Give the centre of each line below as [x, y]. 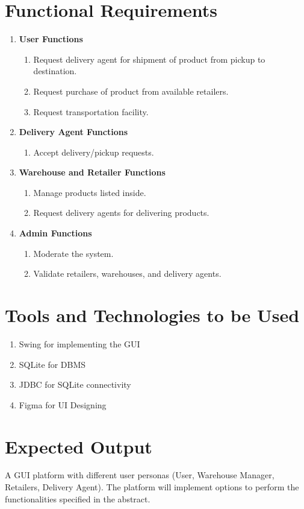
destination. [55, 71]
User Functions [51, 39]
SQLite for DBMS [52, 364]
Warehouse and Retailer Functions [92, 172]
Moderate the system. [73, 253]
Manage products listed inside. [90, 192]
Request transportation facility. [91, 111]
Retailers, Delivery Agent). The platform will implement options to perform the [152, 487]
